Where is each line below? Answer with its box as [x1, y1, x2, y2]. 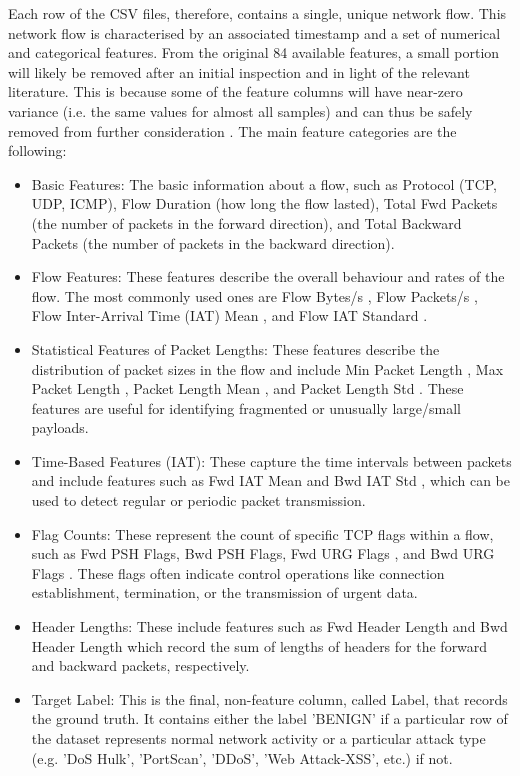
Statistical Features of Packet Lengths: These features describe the [31, 338, 440, 359]
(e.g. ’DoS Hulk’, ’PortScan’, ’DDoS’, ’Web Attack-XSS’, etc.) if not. [31, 747, 453, 768]
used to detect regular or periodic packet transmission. [31, 490, 366, 511]
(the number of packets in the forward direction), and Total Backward [31, 212, 462, 233]
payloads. [31, 417, 89, 438]
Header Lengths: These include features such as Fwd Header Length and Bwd [31, 616, 508, 637]
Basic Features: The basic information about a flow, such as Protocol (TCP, [31, 173, 498, 194]
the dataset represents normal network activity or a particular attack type [31, 728, 486, 748]
